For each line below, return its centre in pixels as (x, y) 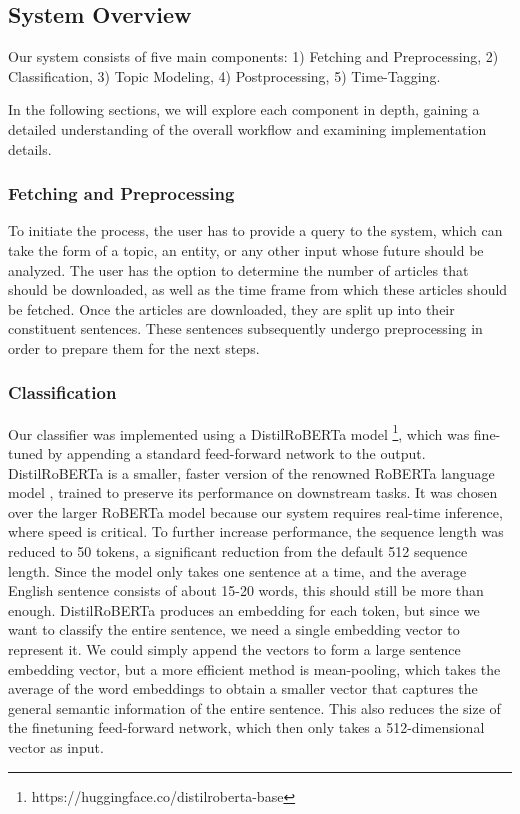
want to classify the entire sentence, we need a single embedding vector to (234, 629)
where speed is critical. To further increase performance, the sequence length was (256, 531)
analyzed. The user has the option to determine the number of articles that (238, 269)
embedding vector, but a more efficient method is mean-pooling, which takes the (254, 668)
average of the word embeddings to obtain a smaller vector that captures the (243, 688)
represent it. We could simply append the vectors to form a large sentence (234, 648)
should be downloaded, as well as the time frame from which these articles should (258, 289)
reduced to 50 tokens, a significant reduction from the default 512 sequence (238, 550)
